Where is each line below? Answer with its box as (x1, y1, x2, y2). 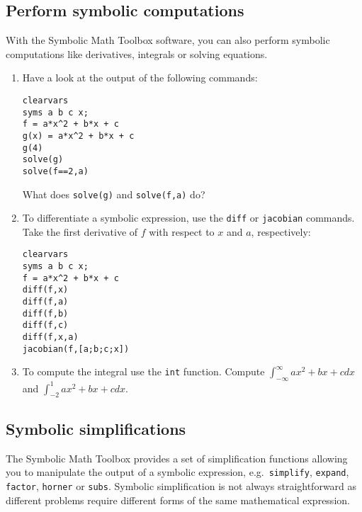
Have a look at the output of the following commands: (22, 70, 258, 85)
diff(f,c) (22, 320, 69, 331)
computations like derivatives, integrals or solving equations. (6, 46, 268, 61)
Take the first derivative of (22, 224, 138, 239)
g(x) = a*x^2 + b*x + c (22, 130, 135, 141)
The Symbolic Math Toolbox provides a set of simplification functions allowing (6, 450, 348, 465)
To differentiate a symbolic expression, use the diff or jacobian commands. (22, 210, 355, 225)
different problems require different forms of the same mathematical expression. (6, 492, 350, 507)
